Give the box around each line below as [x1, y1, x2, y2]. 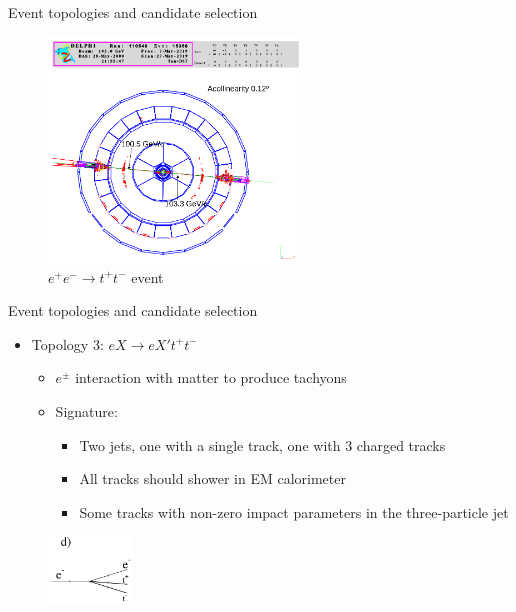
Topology [31, 333, 89, 354]
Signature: [55, 401, 118, 422]
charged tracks [356, 434, 446, 455]
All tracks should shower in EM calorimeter [79, 468, 346, 489]
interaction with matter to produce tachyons [75, 367, 347, 388]
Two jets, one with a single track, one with [79, 434, 341, 455]
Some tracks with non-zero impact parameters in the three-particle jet [79, 501, 509, 522]
